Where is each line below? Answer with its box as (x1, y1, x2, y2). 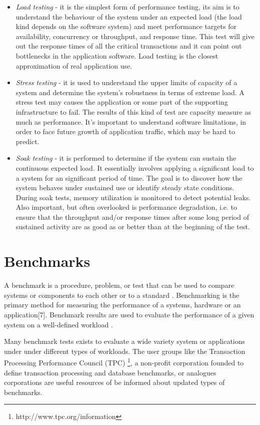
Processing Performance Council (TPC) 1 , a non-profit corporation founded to (4, 356, 244, 367)
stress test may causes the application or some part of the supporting (15, 97, 228, 107)
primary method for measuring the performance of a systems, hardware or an (4, 299, 241, 310)
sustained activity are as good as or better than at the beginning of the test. (15, 221, 250, 232)
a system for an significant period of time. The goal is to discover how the (15, 172, 242, 183)
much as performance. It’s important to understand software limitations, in (15, 116, 246, 127)
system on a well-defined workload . (4, 319, 113, 329)
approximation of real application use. (15, 60, 132, 71)
